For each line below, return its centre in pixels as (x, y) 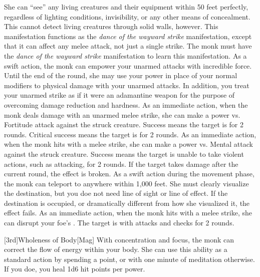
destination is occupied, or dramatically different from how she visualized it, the (127, 203)
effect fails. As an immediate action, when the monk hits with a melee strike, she (128, 213)
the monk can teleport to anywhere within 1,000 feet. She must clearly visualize (126, 183)
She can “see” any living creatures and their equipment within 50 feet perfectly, (126, 7)
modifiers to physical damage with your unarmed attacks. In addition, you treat (127, 85)
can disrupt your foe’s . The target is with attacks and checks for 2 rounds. (119, 223)
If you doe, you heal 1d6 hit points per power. (75, 269)
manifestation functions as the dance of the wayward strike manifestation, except (128, 36)
